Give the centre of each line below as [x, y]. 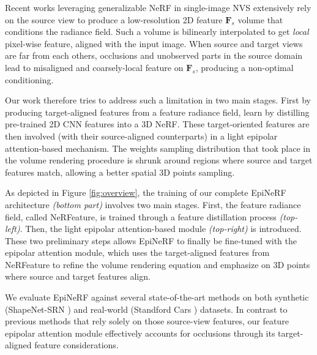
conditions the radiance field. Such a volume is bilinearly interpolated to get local [157, 32]
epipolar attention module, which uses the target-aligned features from [137, 252]
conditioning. [29, 79]
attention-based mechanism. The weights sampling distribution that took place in [158, 148]
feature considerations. [76, 345]
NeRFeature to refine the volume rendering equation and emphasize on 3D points [158, 264]
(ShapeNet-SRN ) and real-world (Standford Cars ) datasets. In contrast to [146, 309]
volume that [260, 19]
